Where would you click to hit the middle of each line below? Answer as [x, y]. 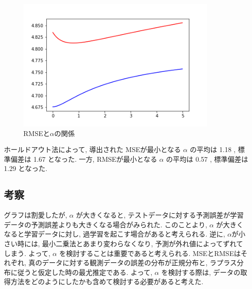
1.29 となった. [26, 168]
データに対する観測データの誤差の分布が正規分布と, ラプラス [139, 263]
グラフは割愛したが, [36, 215]
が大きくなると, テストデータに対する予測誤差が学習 [160, 215]
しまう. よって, [27, 253]
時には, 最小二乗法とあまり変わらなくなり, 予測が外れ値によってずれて [130, 243]
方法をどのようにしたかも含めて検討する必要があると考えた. [107, 281]
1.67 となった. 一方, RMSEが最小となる [95, 159]
